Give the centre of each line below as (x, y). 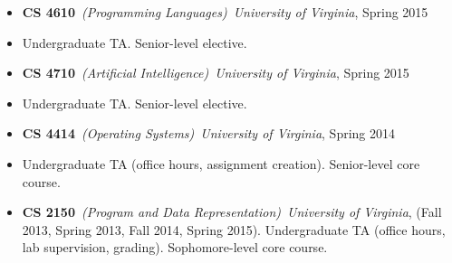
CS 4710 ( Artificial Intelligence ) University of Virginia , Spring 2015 (216, 73)
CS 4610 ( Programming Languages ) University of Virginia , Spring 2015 (225, 12)
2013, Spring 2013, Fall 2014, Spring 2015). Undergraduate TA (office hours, (234, 229)
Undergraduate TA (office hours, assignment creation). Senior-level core (221, 163)
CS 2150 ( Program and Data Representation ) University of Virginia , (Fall (232, 212)
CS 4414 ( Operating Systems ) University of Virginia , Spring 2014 (209, 133)
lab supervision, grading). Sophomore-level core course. (175, 247)
